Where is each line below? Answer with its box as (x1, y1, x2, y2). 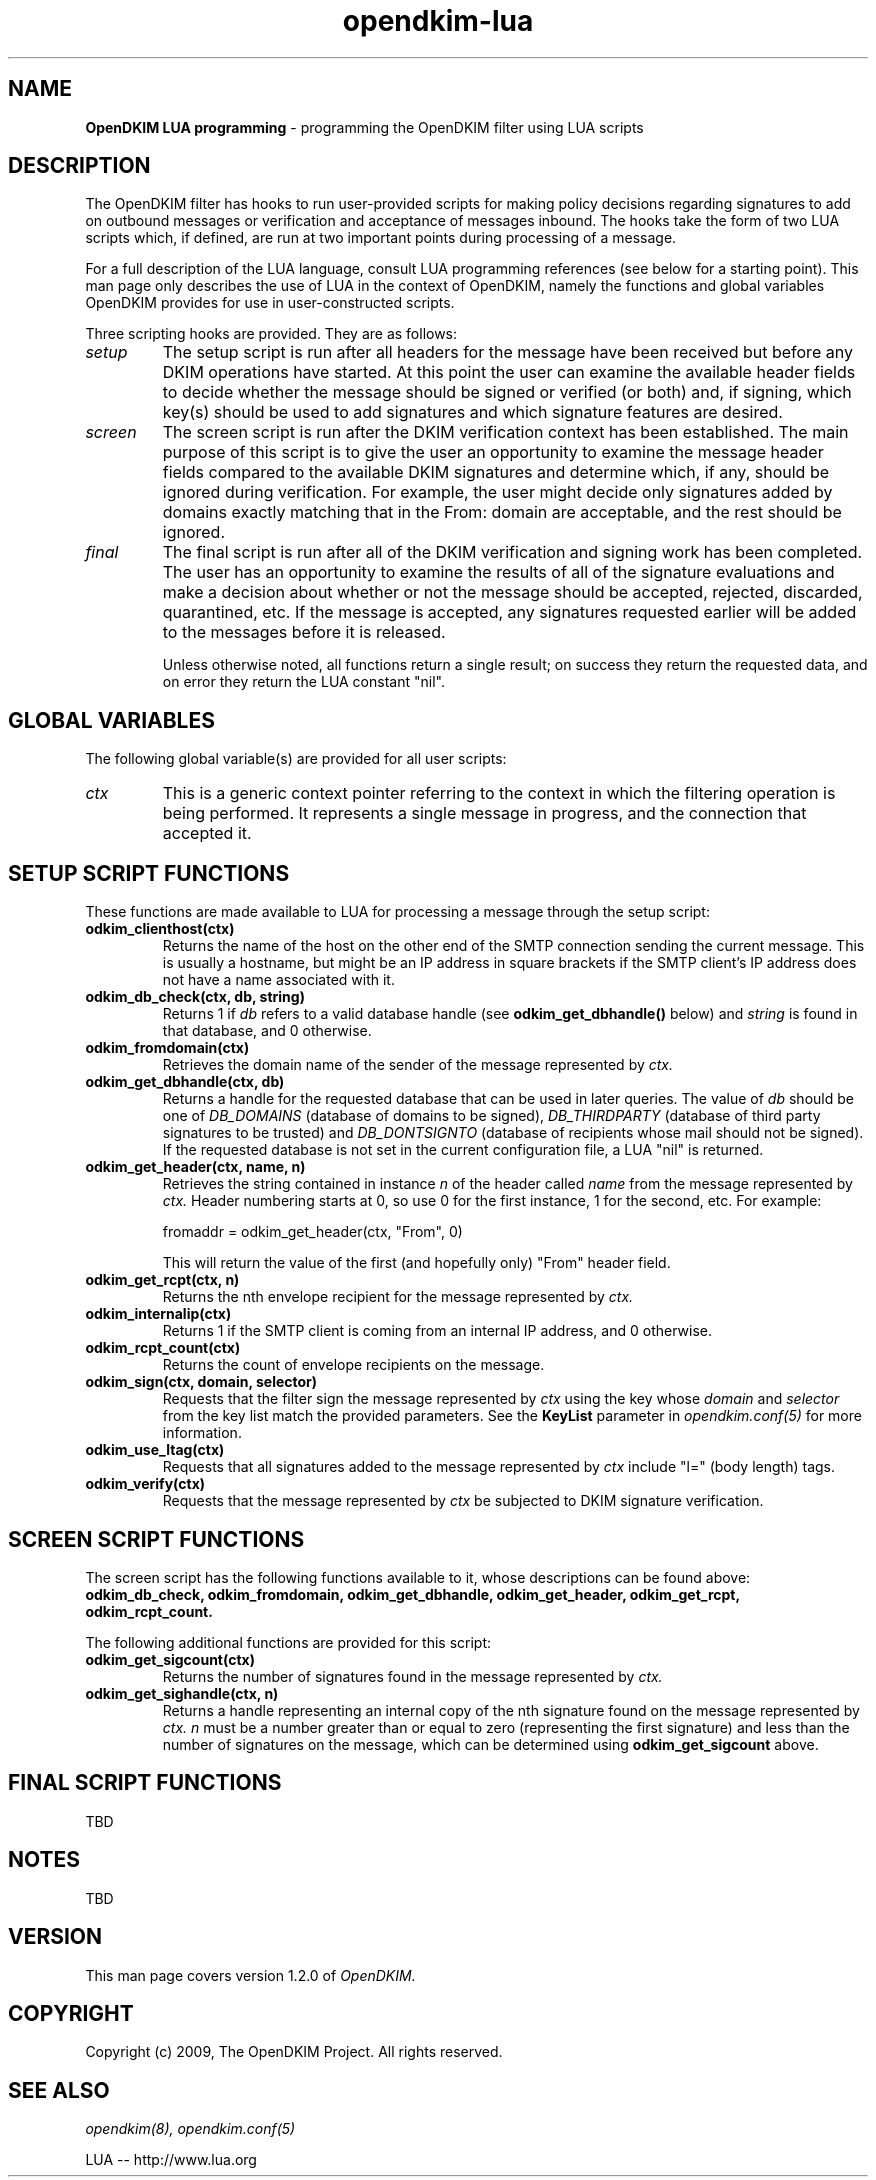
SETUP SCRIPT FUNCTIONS (8, 860, 290, 886)
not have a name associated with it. (162, 971, 395, 989)
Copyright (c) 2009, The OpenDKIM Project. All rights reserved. (85, 2043, 503, 2061)
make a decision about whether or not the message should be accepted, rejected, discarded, (162, 582, 863, 603)
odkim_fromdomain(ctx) (85, 1039, 250, 1057)
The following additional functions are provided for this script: (85, 1633, 492, 1651)
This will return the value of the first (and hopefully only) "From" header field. (162, 1254, 671, 1272)
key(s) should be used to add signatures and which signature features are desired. (162, 402, 783, 423)
